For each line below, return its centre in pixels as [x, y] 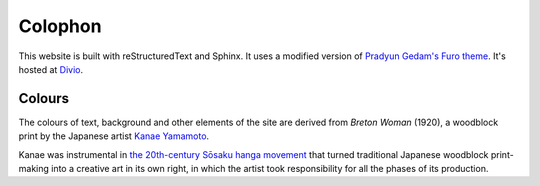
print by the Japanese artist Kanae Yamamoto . [114, 136]
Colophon [60, 26]
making [34, 169]
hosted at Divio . [51, 69]
